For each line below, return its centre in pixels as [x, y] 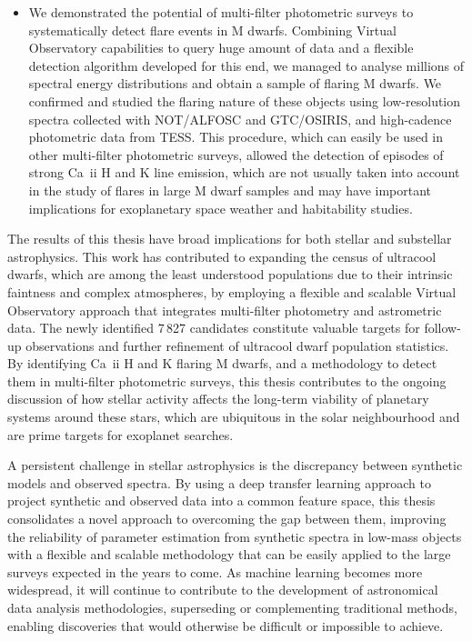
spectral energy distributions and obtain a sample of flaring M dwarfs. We [235, 83]
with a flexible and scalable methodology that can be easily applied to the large [229, 554]
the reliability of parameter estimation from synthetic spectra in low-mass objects [235, 536]
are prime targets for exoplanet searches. [121, 434]
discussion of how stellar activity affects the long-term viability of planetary [218, 399]
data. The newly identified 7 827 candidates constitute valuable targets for [214, 328]
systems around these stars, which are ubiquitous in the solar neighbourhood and [234, 417]
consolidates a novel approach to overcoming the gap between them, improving [227, 519]
